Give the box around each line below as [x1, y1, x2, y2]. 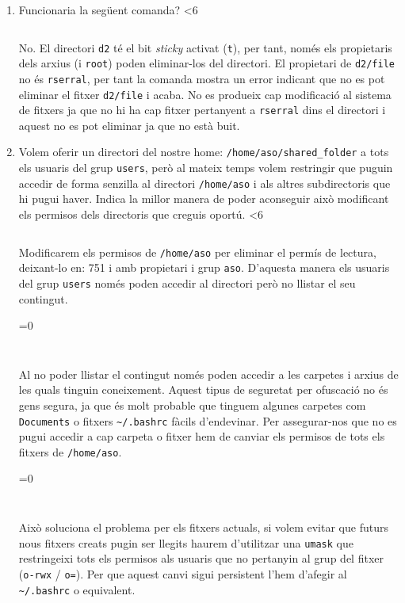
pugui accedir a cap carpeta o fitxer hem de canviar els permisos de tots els [18, 428, 385, 445]
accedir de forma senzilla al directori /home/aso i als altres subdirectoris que [18, 174, 391, 191]
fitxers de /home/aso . [18, 443, 122, 460]
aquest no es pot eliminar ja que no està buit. [18, 116, 240, 133]
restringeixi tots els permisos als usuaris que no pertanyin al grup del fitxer [18, 550, 384, 567]
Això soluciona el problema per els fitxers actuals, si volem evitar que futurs [18, 519, 388, 536]
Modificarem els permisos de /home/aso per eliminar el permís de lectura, [18, 243, 376, 260]
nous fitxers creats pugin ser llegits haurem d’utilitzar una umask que [18, 534, 353, 551]
